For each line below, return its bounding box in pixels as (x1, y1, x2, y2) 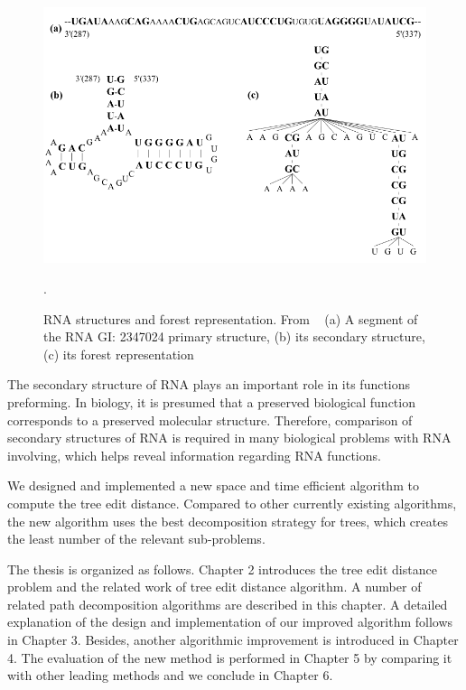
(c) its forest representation (43, 344, 194, 363)
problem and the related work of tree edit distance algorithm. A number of (7, 577, 422, 596)
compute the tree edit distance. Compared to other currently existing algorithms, (7, 493, 457, 512)
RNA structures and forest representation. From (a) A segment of (43, 309, 418, 328)
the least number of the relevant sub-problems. (7, 529, 266, 548)
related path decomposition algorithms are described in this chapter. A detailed (7, 594, 448, 613)
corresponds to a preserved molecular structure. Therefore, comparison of (7, 410, 413, 429)
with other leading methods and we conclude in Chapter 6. (7, 666, 333, 685)
